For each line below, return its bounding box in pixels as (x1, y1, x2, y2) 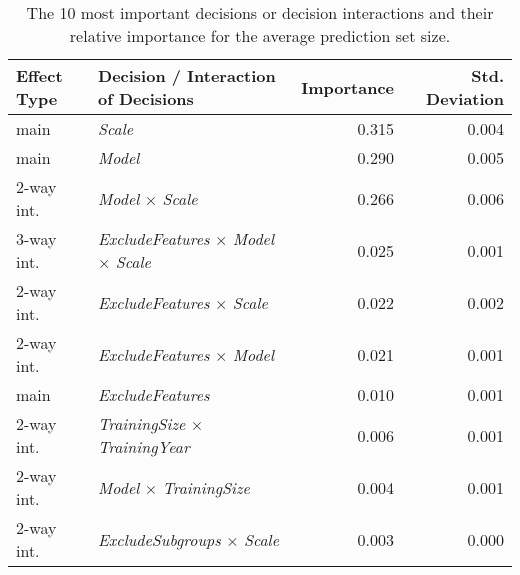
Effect (16, 64, 63, 87)
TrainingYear (98, 435, 190, 458)
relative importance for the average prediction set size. (69, 24, 451, 47)
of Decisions (98, 87, 194, 110)
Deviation (426, 87, 504, 110)
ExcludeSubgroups (98, 527, 221, 551)
